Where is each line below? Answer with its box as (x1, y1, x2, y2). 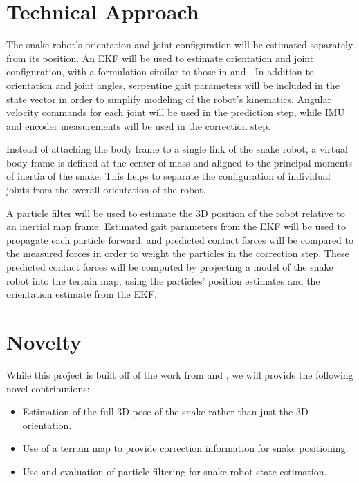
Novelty (6, 328, 82, 355)
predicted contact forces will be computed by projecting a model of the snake (6, 260, 333, 274)
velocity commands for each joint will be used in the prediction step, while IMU (6, 105, 345, 120)
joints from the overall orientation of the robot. (6, 182, 206, 197)
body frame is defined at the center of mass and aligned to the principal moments (6, 155, 353, 169)
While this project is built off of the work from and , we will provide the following (6, 367, 353, 381)
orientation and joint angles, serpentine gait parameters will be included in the (6, 77, 340, 92)
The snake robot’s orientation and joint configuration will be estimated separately (6, 37, 353, 52)
